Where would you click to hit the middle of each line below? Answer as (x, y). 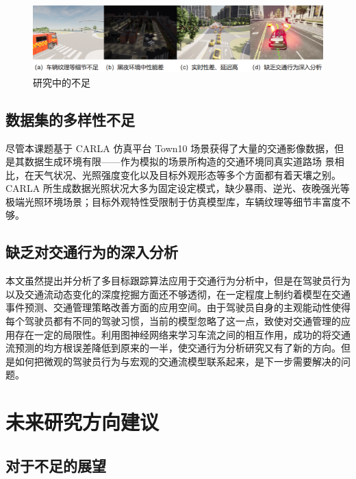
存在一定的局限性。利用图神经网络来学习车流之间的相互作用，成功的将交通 (182, 334)
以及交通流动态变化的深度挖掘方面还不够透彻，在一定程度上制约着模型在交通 (178, 294)
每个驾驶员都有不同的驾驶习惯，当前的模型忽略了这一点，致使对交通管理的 (173, 321)
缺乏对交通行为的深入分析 (92, 252)
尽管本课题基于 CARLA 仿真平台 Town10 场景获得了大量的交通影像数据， (170, 148)
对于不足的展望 (56, 465)
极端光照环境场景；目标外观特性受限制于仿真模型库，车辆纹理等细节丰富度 (173, 201)
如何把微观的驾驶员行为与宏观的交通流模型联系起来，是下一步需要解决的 (178, 361)
